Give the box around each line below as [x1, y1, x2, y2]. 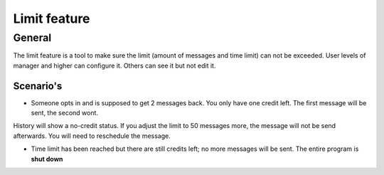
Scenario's [13, 80, 63, 92]
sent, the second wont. [31, 109, 99, 117]
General [13, 31, 52, 44]
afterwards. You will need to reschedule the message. [13, 132, 171, 140]
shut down [31, 154, 63, 163]
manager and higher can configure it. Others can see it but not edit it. [13, 61, 216, 70]
